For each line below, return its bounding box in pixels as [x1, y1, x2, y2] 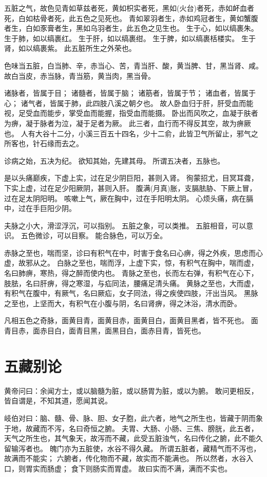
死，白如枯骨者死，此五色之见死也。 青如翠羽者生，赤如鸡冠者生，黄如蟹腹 [4, 12, 258, 23]
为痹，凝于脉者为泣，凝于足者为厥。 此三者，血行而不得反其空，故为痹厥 [4, 117, 251, 128]
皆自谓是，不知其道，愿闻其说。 [4, 395, 112, 406]
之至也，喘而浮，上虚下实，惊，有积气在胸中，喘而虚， [71, 257, 258, 268]
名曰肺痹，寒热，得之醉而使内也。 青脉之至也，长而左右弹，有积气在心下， [4, 268, 258, 278]
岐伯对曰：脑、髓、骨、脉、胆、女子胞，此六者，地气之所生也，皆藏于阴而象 [4, 412, 263, 423]
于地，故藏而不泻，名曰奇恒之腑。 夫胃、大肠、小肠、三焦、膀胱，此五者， [4, 422, 258, 433]
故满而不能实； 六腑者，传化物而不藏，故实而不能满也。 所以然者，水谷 [4, 453, 246, 464]
